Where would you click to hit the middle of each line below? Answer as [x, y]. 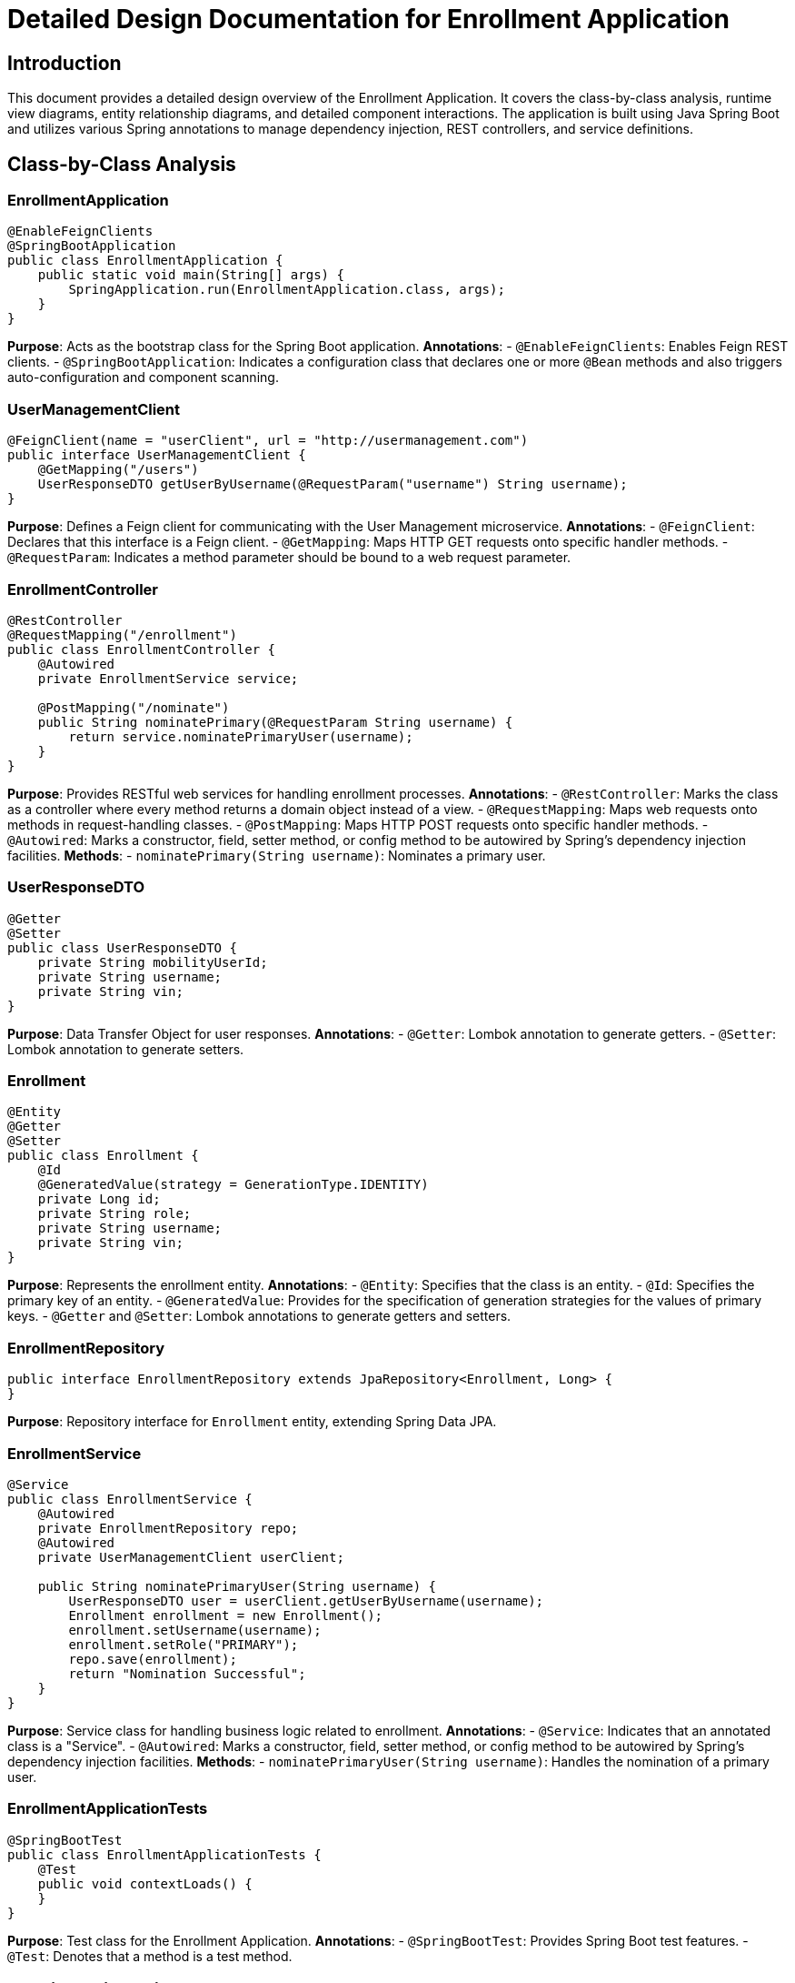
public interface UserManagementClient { [157, 455]
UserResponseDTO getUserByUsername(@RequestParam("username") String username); [333, 484]
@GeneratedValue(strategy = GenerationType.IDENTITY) [233, 1185]
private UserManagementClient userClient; [191, 1557]
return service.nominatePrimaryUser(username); [241, 736]
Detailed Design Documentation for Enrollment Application [368, 19]
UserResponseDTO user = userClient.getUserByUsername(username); [306, 1600]
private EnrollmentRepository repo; [168, 1528]
